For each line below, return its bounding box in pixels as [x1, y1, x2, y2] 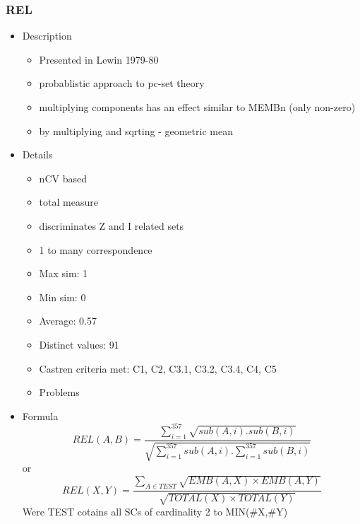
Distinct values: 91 [39, 337, 119, 351]
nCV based [39, 170, 87, 185]
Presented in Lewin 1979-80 [39, 52, 159, 66]
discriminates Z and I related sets [39, 218, 184, 233]
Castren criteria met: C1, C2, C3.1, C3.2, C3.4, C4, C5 [39, 361, 277, 375]
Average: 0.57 [39, 313, 97, 328]
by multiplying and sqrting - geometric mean [39, 123, 233, 138]
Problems [39, 385, 80, 400]
